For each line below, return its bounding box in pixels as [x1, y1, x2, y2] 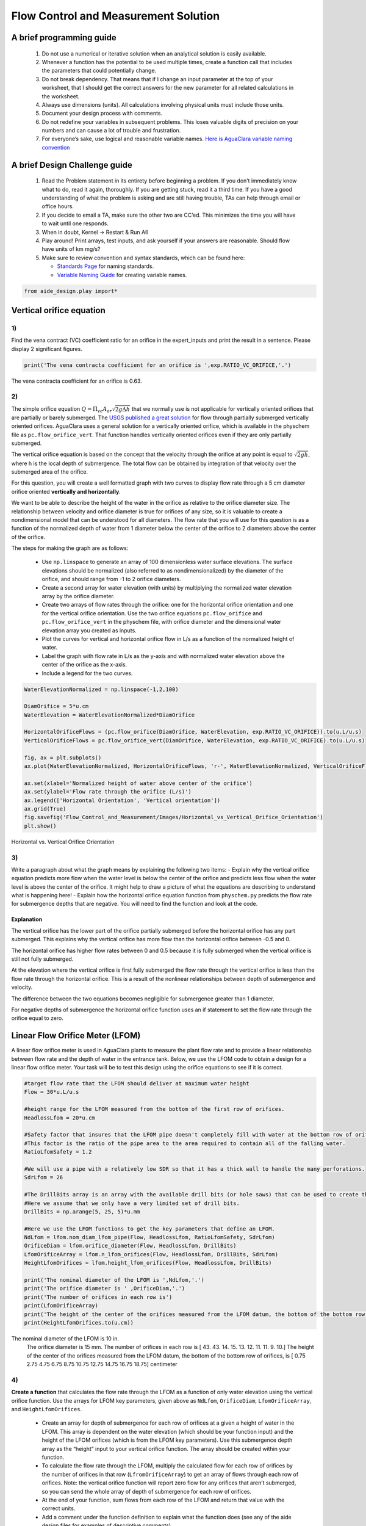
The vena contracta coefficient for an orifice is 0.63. [11, 377, 143, 385]
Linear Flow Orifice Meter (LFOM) [11, 1030, 141, 1041]
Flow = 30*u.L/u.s [24, 1088, 79, 1096]
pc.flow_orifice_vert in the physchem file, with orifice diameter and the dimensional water [41, 618, 282, 626]
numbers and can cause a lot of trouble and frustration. [41, 127, 181, 134]
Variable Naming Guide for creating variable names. [57, 271, 187, 278]
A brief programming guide [11, 32, 117, 43]
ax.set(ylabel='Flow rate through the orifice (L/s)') [24, 788, 192, 795]
